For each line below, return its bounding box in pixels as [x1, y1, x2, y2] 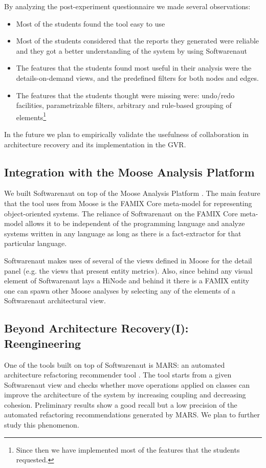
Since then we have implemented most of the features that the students [16, 444, 240, 455]
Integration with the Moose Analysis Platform [4, 164, 255, 180]
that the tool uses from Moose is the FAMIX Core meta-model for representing [4, 197, 252, 208]
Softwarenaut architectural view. [4, 295, 106, 306]
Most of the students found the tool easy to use [16, 18, 165, 29]
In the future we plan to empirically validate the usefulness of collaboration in [4, 129, 249, 139]
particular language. [4, 238, 67, 249]
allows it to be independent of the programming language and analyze [25, 218, 245, 229]
